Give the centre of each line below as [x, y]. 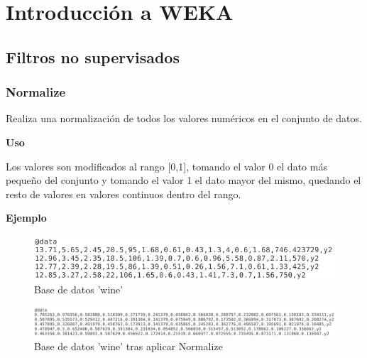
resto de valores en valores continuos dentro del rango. [124, 194]
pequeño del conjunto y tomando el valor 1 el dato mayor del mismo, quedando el [183, 180]
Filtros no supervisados [93, 56]
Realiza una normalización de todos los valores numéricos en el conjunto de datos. [184, 118]
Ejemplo [26, 218]
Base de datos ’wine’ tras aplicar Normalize [128, 346]
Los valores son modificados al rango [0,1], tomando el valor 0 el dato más [166, 166]
